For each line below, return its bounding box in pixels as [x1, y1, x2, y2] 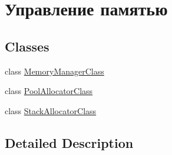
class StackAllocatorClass [5, 104, 97, 117]
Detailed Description [5, 133, 134, 151]
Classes [5, 37, 49, 55]
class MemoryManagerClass [5, 64, 104, 77]
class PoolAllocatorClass [5, 85, 93, 97]
